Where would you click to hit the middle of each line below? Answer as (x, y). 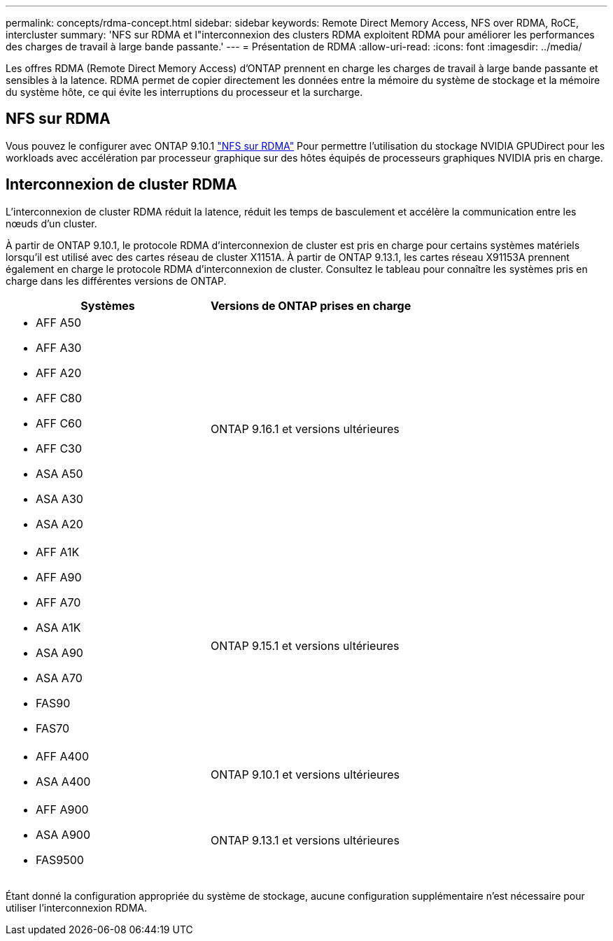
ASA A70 (59, 678)
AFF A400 (62, 756)
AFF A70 (58, 602)
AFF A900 (62, 809)
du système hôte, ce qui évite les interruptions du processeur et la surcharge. (184, 92)
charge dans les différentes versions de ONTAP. (116, 281)
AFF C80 (59, 398)
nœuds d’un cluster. (51, 223)
